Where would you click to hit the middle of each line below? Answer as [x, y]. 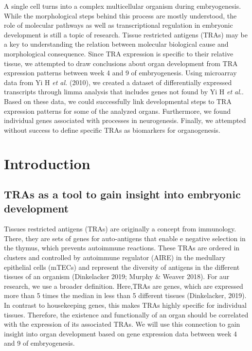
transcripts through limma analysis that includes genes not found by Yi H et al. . [124, 92]
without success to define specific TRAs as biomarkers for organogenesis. [112, 130]
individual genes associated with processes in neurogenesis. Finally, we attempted [125, 120]
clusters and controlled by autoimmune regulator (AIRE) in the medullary [115, 257]
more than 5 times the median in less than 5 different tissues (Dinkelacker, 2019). [125, 295]
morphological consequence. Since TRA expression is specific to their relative [119, 53]
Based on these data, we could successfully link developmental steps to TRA [118, 101]
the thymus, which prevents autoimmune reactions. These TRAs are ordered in [122, 248]
